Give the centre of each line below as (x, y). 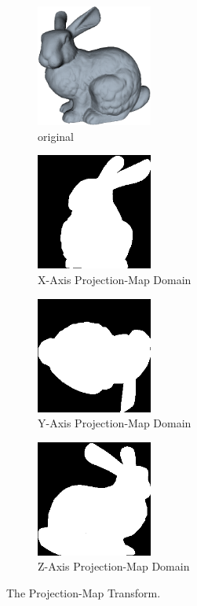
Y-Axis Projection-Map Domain (115, 423)
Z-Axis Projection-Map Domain (114, 566)
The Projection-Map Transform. (84, 592)
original (56, 136)
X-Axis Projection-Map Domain (115, 279)
